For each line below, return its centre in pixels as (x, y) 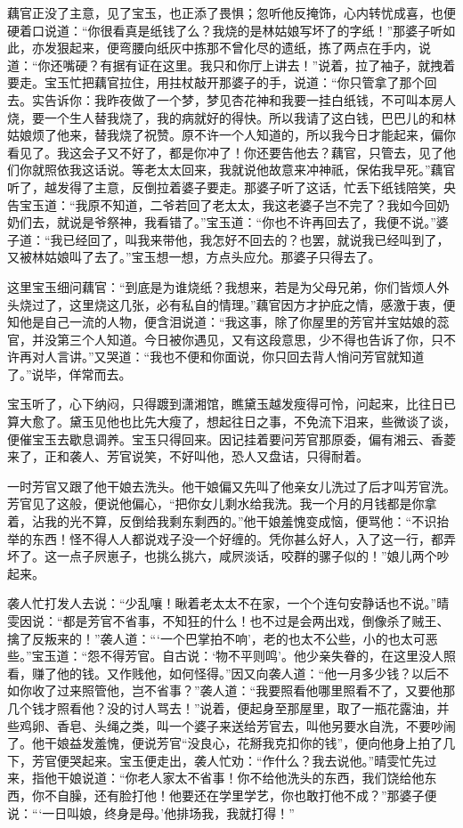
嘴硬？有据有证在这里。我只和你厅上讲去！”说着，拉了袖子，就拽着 (259, 65)
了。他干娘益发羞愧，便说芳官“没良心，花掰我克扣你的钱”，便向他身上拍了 (225, 743)
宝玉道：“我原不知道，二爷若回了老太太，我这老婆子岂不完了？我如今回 (228, 204)
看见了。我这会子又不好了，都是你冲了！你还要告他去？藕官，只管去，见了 (225, 152)
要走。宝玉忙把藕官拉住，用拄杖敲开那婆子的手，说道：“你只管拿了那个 (216, 82)
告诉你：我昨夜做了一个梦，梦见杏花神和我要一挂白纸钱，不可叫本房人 (250, 99)
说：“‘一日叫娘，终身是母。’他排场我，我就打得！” (151, 812)
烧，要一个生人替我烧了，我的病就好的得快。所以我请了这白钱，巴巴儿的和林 (231, 117)
